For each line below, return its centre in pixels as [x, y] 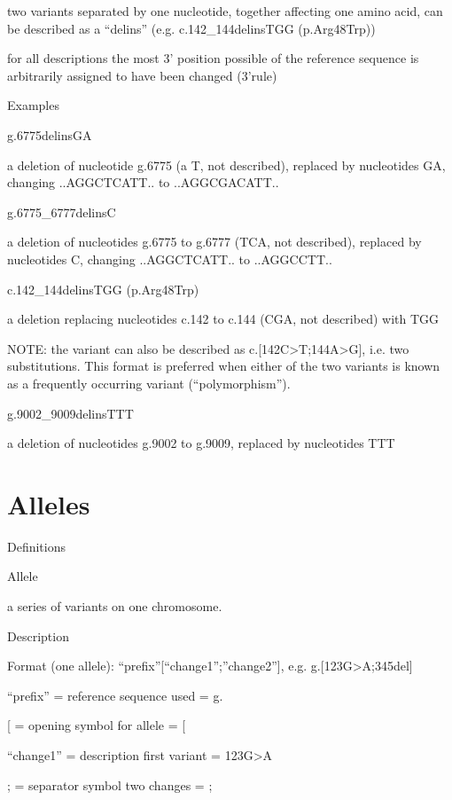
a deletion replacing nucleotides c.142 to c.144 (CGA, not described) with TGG [223, 319]
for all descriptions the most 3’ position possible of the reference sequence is [213, 58]
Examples [33, 105]
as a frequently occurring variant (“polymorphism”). [149, 383]
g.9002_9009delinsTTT [70, 413]
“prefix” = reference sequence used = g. [115, 695]
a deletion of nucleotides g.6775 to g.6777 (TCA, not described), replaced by [214, 242]
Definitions [37, 546]
